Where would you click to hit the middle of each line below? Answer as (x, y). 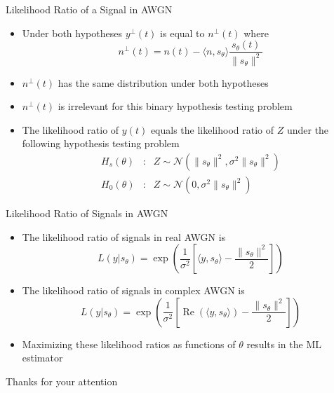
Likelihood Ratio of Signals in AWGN (87, 213)
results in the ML (284, 344)
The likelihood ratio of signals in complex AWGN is (133, 290)
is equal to (182, 33)
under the (308, 129)
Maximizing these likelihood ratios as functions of (129, 344)
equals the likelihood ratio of (212, 129)
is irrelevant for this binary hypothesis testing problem (175, 106)
